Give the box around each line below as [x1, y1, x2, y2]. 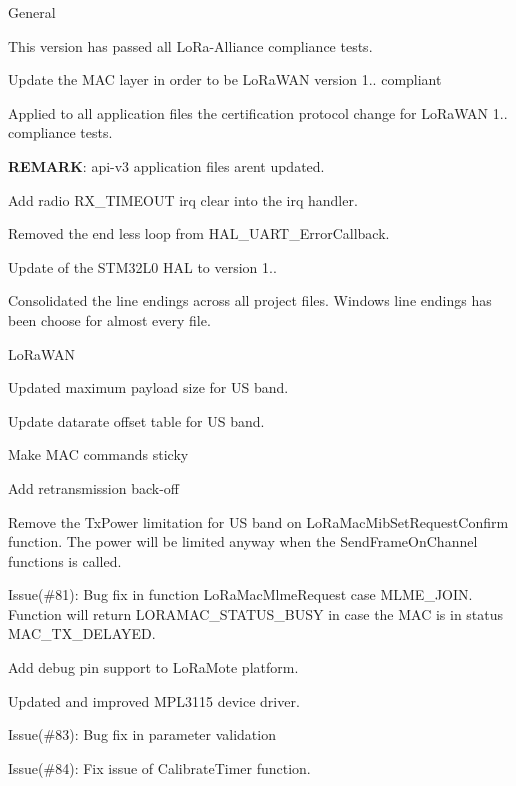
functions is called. [8, 550, 122, 571]
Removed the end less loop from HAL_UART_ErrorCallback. [8, 223, 390, 244]
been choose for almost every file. [8, 309, 211, 330]
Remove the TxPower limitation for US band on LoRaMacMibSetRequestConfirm [8, 511, 509, 532]
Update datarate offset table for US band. [8, 410, 265, 431]
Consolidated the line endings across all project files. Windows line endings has [8, 290, 492, 311]
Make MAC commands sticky [8, 444, 189, 465]
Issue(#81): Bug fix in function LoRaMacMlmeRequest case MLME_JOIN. [8, 584, 473, 605]
